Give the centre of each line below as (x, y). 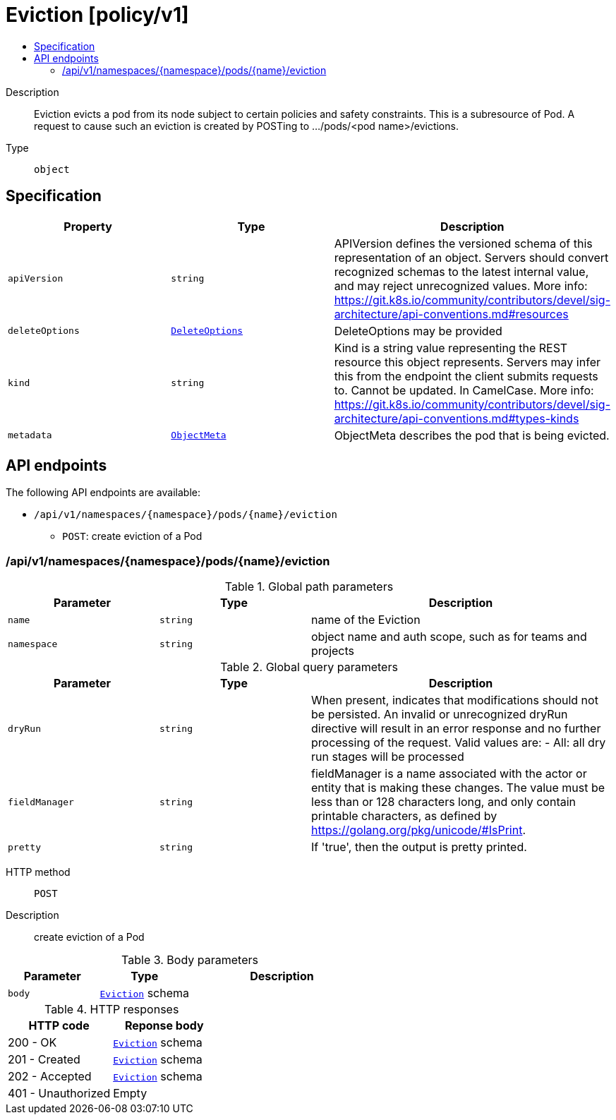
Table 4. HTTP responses (111, 1010)
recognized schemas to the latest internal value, (461, 271)
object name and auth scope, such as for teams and (449, 637)
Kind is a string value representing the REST (451, 348)
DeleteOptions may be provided (418, 331)
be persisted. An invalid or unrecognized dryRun (440, 715)
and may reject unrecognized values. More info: (461, 285)
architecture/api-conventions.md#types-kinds (457, 418)
